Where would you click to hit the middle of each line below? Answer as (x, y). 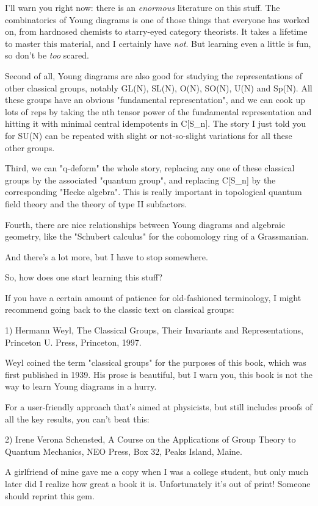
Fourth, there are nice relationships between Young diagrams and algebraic (145, 224)
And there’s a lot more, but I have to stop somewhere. (107, 256)
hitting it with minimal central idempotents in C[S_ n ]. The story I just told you (156, 123)
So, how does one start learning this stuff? (84, 277)
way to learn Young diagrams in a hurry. (81, 386)
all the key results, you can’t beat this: (77, 419)
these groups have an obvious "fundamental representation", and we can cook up (155, 100)
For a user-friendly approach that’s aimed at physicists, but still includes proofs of (159, 407)
